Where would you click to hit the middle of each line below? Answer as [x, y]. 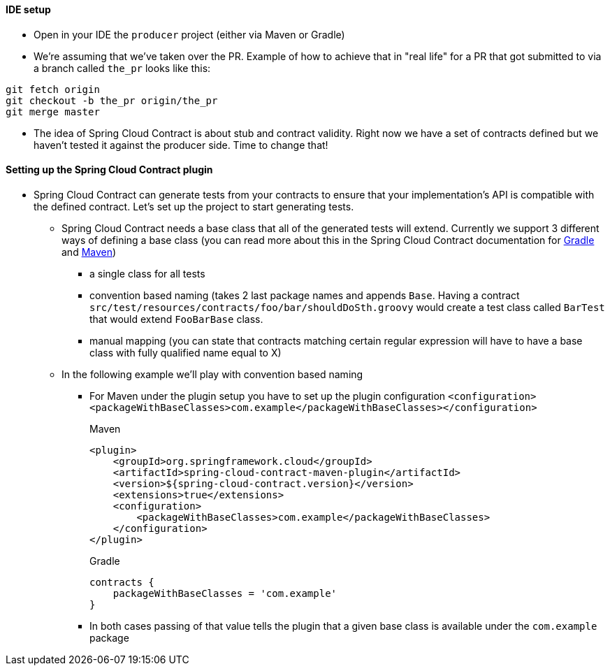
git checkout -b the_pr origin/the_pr [112, 100]
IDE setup [28, 9]
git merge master [53, 111]
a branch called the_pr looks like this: [122, 68]
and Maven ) [89, 252]
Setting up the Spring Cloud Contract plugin [109, 170]
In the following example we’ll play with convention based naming [212, 374]
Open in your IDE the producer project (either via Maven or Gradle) [189, 34]
